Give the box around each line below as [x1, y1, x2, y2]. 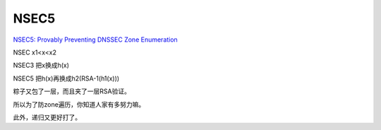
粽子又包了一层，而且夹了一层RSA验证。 [13, 87, 131, 95]
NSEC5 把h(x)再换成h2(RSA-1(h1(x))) [13, 74, 120, 83]
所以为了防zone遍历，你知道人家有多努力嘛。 [13, 100, 145, 109]
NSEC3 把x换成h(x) [13, 61, 70, 70]
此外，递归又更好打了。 [13, 113, 81, 122]
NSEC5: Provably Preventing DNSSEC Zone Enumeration [13, 35, 178, 44]
